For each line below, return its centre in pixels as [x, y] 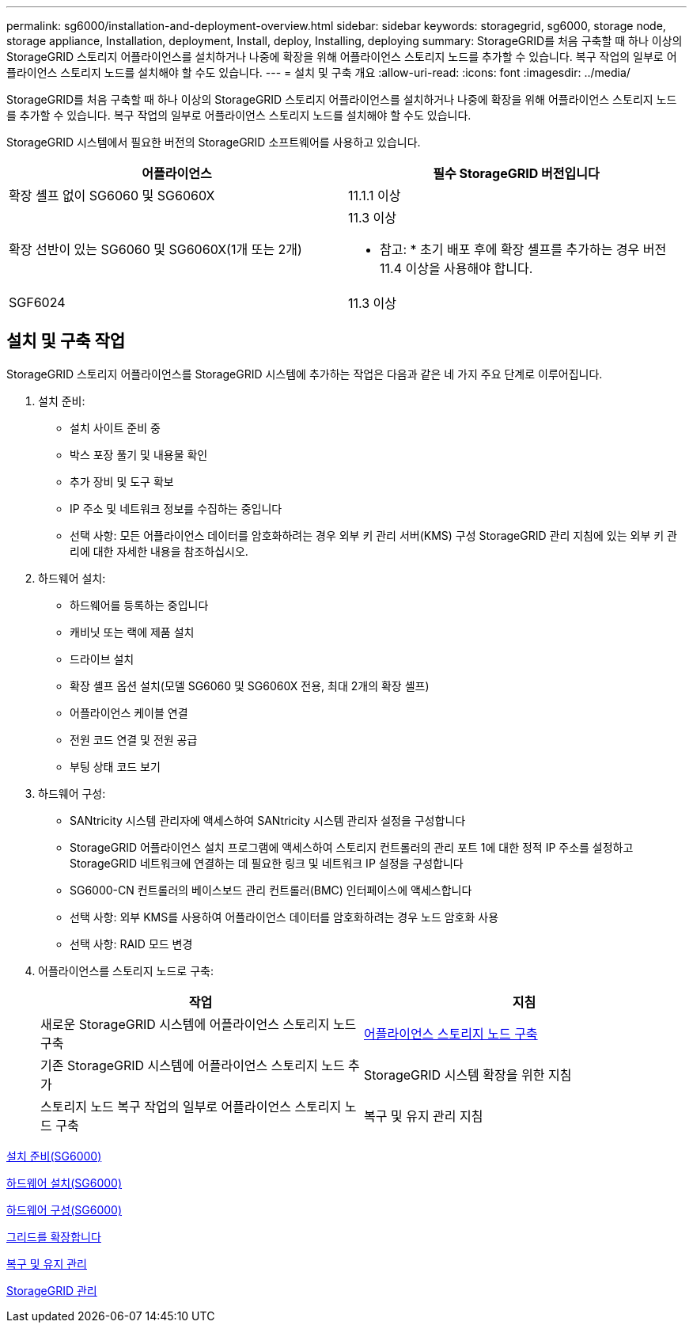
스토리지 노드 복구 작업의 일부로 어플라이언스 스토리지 [191, 1106]
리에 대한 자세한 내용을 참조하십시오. [159, 551]
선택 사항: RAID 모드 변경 [131, 944]
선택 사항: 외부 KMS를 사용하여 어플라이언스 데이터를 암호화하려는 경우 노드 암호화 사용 [284, 917]
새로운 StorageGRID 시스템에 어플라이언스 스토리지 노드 [199, 1024]
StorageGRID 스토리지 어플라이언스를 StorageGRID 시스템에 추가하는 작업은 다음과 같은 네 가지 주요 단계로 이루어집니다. [305, 374]
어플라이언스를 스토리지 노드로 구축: [126, 970]
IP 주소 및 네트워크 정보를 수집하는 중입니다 [176, 508]
